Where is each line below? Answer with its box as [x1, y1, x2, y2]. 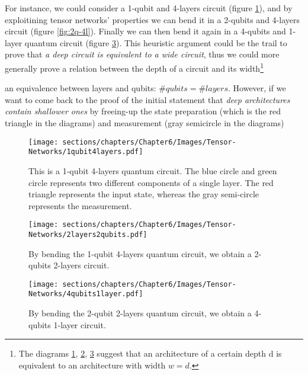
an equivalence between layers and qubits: [5, 82, 156, 94]
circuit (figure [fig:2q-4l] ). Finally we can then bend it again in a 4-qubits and [5, 25, 286, 37]
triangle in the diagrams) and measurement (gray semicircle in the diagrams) [5, 117, 284, 129]
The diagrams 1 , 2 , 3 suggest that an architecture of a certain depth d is [18, 347, 282, 360]
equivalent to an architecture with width [18, 358, 166, 371]
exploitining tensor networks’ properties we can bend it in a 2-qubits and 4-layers [5, 13, 300, 25]
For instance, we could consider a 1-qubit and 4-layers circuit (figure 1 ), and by [5, 2, 293, 14]
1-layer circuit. [53, 318, 106, 331]
